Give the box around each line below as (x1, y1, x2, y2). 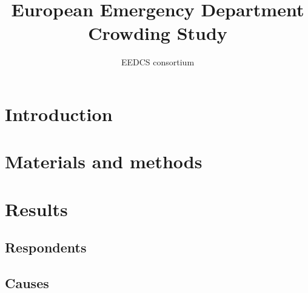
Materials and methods (5, 149, 203, 174)
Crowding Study (88, 21, 227, 45)
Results (5, 196, 68, 221)
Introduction (5, 101, 113, 126)
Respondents (5, 238, 87, 257)
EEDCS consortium (121, 56, 195, 68)
